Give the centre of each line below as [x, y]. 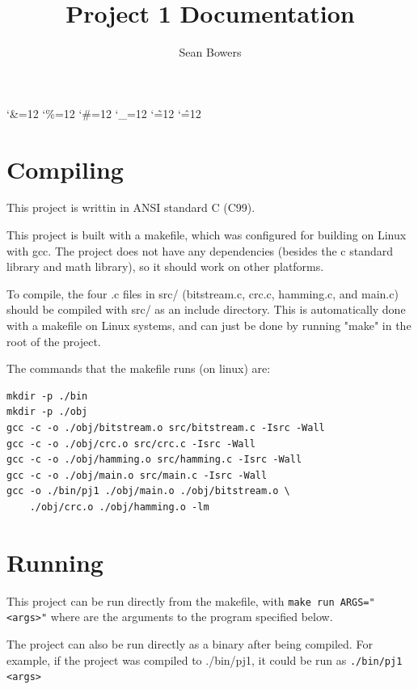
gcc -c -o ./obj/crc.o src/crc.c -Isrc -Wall [131, 444]
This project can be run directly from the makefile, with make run [171, 600]
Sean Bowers [210, 52]
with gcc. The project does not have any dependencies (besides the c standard [200, 250]
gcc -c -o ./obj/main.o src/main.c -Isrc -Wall [137, 475]
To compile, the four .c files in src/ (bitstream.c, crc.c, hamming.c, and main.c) [203, 293]
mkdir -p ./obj [47, 412]
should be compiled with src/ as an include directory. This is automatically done [206, 309]
